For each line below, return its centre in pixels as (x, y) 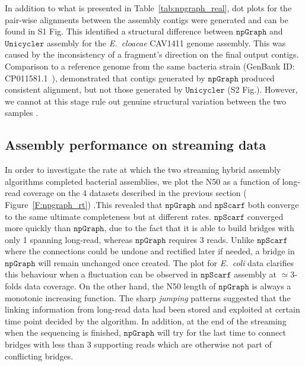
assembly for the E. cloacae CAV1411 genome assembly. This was (166, 42)
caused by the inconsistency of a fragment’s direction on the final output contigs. (152, 54)
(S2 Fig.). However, (263, 89)
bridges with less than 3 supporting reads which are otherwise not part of (138, 344)
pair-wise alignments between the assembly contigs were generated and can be (147, 19)
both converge (273, 204)
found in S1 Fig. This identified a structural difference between (119, 31)
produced (258, 78)
